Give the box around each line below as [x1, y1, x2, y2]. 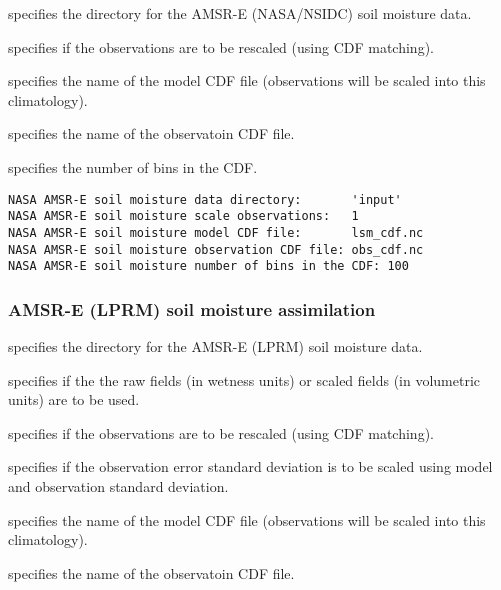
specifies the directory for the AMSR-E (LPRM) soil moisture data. [8, 336, 423, 357]
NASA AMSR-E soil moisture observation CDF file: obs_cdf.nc [8, 242, 424, 257]
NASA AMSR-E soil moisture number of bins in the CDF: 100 [8, 259, 409, 274]
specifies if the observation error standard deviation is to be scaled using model [8, 456, 493, 477]
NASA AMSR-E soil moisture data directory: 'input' [8, 192, 402, 207]
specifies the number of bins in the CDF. [8, 156, 258, 177]
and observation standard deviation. [8, 476, 229, 497]
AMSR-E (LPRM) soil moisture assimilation [8, 296, 376, 321]
